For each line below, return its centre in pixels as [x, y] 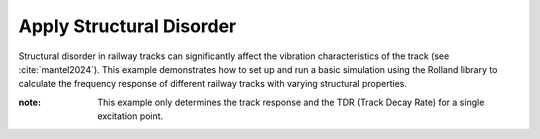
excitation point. [130, 116]
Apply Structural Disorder [127, 26]
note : [30, 102]
